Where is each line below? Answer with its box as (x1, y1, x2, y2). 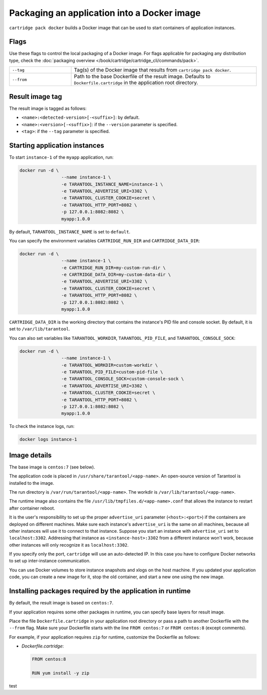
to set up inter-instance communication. (9, 558, 91, 564)
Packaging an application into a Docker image (9, 7, 201, 18)
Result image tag (9, 92, 62, 101)
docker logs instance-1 (19, 437, 78, 442)
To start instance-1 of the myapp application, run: (9, 154, 114, 160)
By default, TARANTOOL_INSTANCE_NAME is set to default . (9, 229, 131, 234)
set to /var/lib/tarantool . (9, 326, 70, 332)
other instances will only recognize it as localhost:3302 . (9, 542, 129, 548)
